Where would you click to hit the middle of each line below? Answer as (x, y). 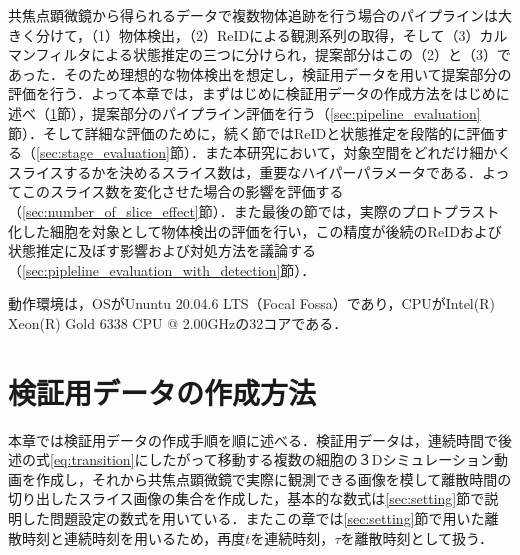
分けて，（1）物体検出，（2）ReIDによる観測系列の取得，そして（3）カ (264, 34)
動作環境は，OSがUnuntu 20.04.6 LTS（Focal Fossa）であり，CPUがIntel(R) (251, 303)
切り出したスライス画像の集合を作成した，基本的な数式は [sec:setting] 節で (246, 498)
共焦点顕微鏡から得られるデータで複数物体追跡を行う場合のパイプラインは (253, 15)
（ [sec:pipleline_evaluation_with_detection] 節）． (162, 269)
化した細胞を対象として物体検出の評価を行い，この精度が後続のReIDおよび (255, 230)
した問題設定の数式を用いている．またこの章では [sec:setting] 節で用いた (253, 518)
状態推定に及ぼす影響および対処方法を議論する (162, 250)
